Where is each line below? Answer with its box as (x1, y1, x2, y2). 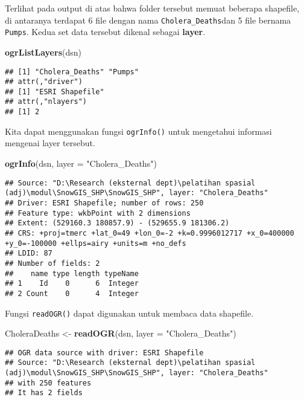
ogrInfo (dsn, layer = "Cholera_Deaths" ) (5, 157, 157, 170)
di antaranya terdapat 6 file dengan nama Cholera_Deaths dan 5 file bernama (5, 13, 291, 26)
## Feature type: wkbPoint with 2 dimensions (5, 208, 191, 218)
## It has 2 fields (5, 389, 83, 398)
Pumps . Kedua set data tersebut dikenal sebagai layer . (5, 25, 206, 38)
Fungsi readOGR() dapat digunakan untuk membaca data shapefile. (5, 306, 254, 319)
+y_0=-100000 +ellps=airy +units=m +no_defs (5, 239, 186, 248)
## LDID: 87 (5, 249, 52, 258)
